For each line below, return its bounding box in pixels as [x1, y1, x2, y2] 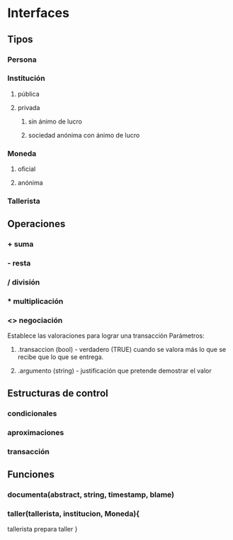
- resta [7, 258, 31, 268]
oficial [17, 165, 36, 173]
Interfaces [7, 5, 69, 21]
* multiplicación [7, 297, 64, 307]
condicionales [7, 408, 57, 418]
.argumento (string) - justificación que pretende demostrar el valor [17, 367, 212, 375]
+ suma [7, 239, 34, 249]
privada [17, 103, 40, 111]
